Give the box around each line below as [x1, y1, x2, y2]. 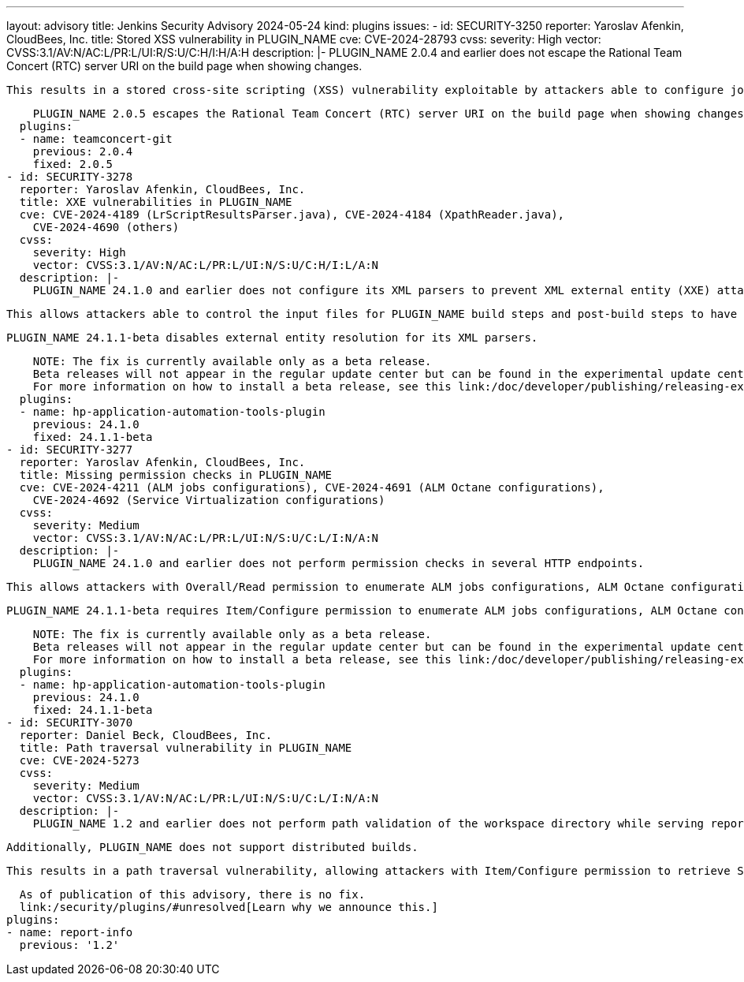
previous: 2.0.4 [32, 145, 133, 158]
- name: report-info [6, 926, 133, 939]
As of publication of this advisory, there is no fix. [19, 888, 366, 901]
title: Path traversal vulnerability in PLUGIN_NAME [19, 741, 352, 754]
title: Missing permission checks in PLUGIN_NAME [19, 469, 333, 481]
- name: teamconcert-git [19, 133, 173, 145]
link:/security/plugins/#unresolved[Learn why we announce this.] [19, 901, 438, 913]
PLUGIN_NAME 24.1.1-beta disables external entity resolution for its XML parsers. [6, 331, 538, 344]
